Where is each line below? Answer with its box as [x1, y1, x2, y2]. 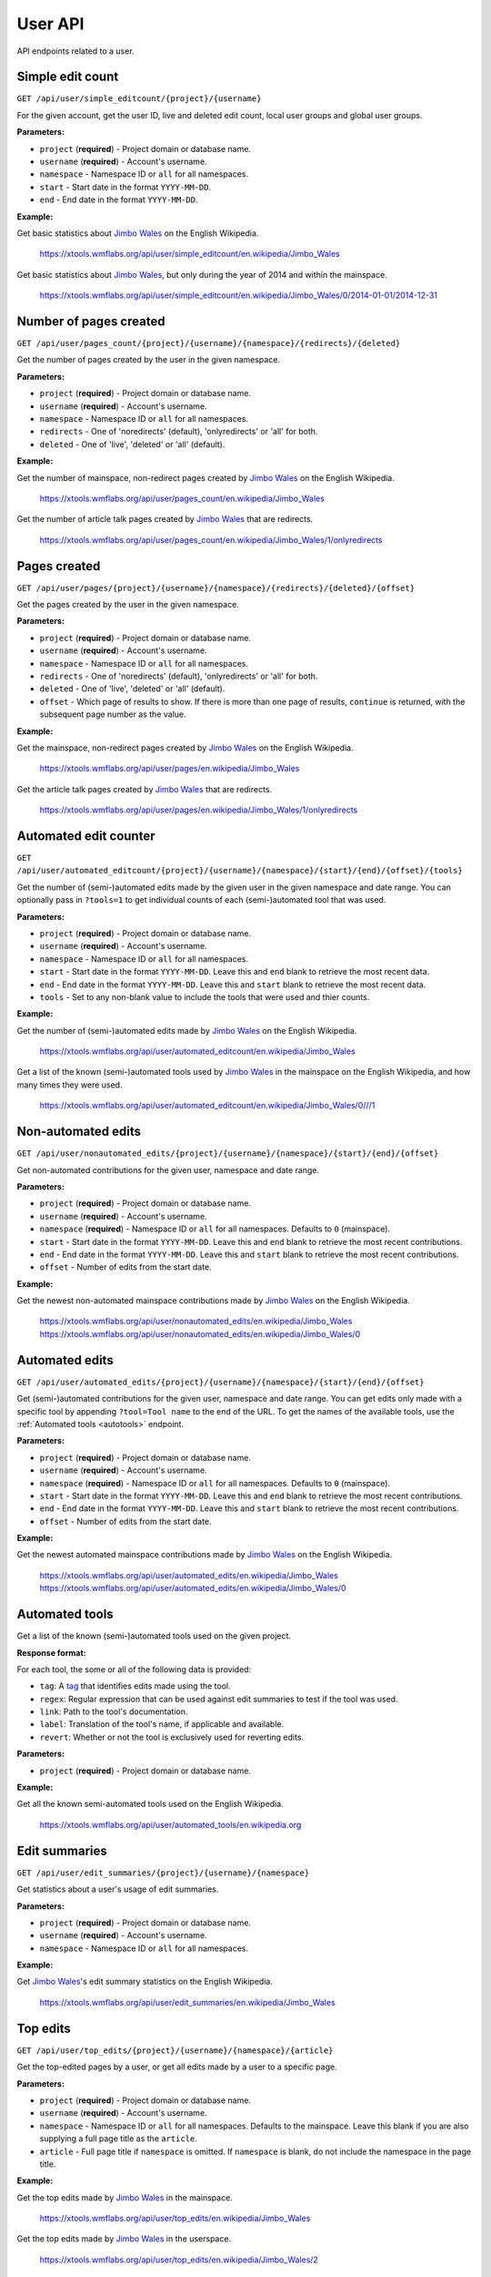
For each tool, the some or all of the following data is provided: [16, 1663, 252, 1675]
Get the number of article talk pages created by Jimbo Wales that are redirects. [16, 514, 314, 525]
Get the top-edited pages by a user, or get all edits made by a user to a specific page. [16, 2061, 337, 2072]
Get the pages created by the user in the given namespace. [16, 599, 240, 610]
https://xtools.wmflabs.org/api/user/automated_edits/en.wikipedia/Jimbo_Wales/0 [39, 1583, 346, 1594]
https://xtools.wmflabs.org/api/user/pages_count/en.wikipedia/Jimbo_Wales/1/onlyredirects [39, 534, 383, 546]
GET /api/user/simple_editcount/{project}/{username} [16, 94, 262, 104]
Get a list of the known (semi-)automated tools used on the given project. [16, 1630, 291, 1641]
